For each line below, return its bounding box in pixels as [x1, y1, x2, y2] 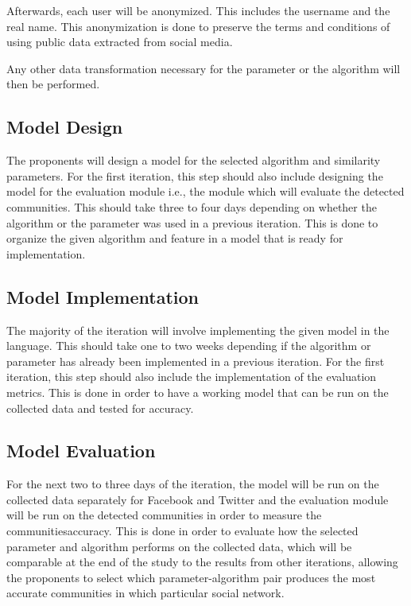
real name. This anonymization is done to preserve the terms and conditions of [6, 17, 390, 34]
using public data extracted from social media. [6, 33, 233, 50]
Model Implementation [6, 284, 200, 309]
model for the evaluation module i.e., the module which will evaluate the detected [6, 183, 405, 200]
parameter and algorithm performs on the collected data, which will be [6, 538, 352, 554]
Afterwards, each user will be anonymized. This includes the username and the [6, 2, 390, 18]
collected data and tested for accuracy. [6, 399, 194, 416]
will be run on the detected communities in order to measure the [6, 507, 322, 523]
